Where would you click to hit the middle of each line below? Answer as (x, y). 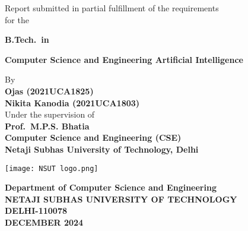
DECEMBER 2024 (44, 222)
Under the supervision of (50, 114)
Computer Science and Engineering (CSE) (93, 137)
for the (17, 19)
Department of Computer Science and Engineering (111, 187)
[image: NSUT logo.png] (52, 168)
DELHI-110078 (36, 211)
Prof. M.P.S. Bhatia (47, 126)
